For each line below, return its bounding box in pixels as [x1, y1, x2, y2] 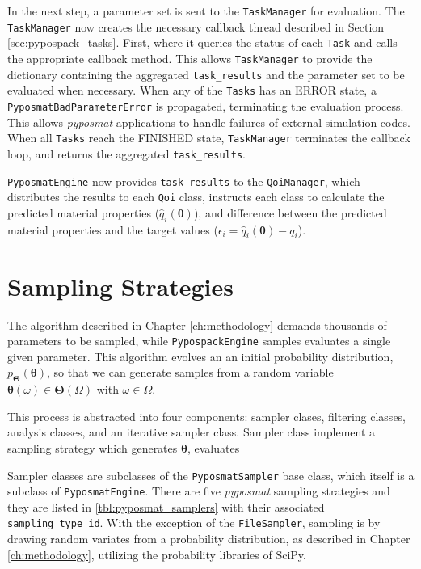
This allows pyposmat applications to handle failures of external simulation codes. [7, 113, 410, 130]
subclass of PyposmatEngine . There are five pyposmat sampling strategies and [7, 483, 390, 499]
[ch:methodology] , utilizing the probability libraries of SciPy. [7, 546, 306, 563]
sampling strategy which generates [7, 439, 178, 456]
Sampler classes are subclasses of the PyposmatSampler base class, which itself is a [7, 466, 415, 483]
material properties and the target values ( [7, 221, 218, 238]
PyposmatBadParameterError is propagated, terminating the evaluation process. [7, 97, 404, 114]
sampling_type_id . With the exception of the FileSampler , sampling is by [7, 514, 381, 531]
